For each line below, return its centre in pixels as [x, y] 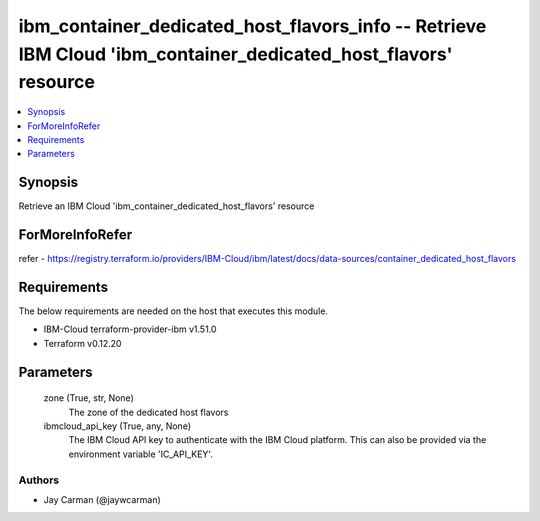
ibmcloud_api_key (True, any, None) [117, 426]
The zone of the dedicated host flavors [148, 412]
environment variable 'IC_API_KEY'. [141, 454]
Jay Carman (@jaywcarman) [102, 499]
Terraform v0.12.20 [82, 343]
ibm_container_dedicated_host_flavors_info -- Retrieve [252, 26]
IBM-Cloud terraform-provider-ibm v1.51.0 [130, 329]
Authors [39, 480]
